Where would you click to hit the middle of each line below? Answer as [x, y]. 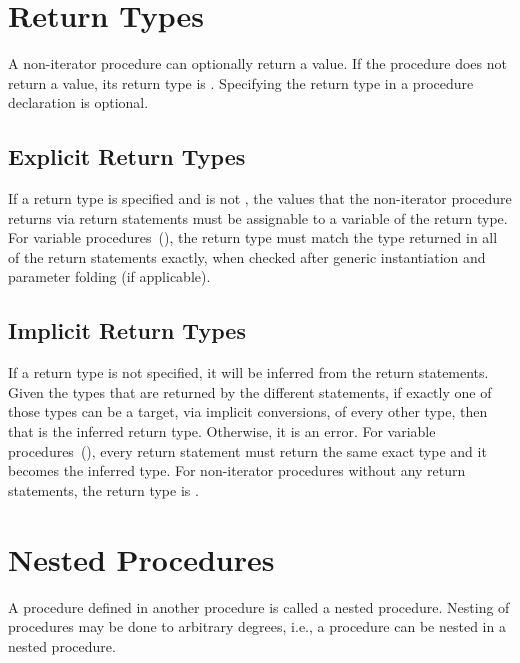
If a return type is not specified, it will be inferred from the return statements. [248, 372]
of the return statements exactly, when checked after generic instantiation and [247, 256]
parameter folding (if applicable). [109, 276]
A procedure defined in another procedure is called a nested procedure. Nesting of [259, 606]
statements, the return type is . [103, 489]
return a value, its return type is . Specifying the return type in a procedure [241, 82]
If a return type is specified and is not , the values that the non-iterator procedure [260, 198]
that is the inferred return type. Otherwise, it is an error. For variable [222, 431]
